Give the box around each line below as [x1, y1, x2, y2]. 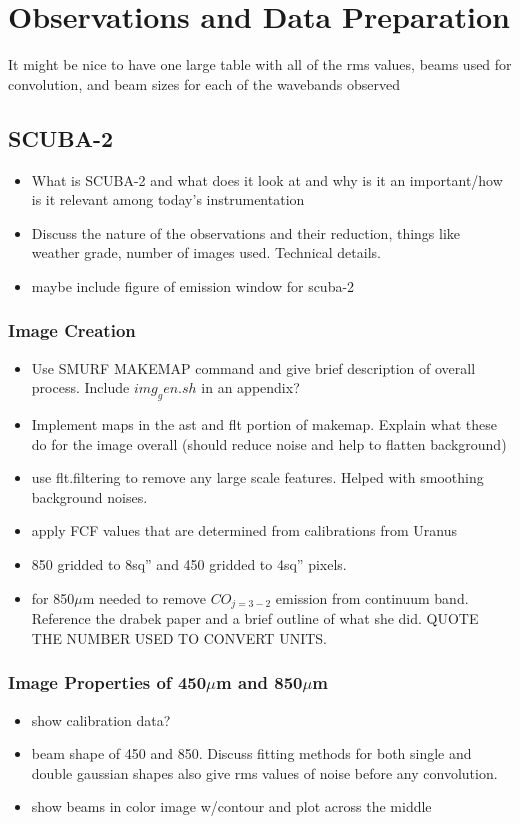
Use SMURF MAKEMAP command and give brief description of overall [31, 357, 476, 378]
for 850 [31, 587, 75, 608]
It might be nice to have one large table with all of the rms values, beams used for [8, 54, 512, 75]
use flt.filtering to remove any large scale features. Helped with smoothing [31, 467, 484, 488]
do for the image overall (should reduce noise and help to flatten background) [31, 433, 507, 454]
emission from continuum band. [275, 587, 469, 608]
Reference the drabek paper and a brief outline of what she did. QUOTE [31, 608, 479, 629]
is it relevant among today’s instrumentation [31, 189, 305, 210]
